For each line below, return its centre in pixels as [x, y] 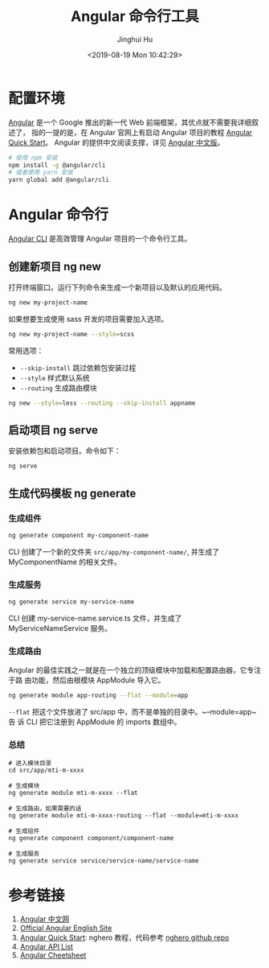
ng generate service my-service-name [71, 602]
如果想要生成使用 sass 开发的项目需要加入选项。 [88, 319]
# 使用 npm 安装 [33, 158]
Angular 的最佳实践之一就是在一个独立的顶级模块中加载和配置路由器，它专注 [135, 670]
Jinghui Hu [135, 39]
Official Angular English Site [66, 928]
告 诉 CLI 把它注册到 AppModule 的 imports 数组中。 [95, 722]
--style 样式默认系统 [55, 377]
